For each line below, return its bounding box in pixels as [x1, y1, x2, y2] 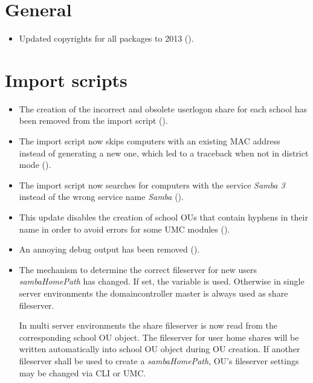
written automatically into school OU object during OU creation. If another [19, 343, 300, 355]
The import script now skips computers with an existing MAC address [19, 135, 280, 147]
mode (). [19, 158, 51, 171]
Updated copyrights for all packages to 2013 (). [19, 32, 194, 45]
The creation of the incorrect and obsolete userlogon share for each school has [19, 102, 307, 115]
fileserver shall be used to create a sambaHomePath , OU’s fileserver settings [19, 354, 299, 367]
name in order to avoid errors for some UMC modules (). [19, 222, 230, 235]
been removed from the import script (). [19, 114, 168, 127]
